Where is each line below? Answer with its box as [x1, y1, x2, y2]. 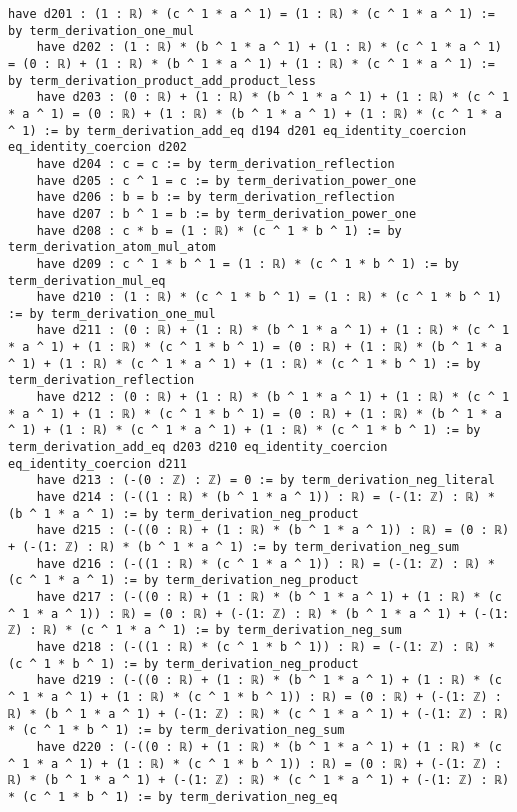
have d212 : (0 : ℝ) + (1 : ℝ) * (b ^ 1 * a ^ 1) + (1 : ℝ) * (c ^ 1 [36, 390, 510, 405]
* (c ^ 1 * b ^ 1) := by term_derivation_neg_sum [8, 723, 345, 738]
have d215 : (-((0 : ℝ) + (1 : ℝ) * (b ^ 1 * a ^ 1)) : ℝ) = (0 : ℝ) [36, 523, 510, 538]
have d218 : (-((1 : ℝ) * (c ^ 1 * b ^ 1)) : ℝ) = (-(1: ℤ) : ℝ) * [36, 639, 495, 654]
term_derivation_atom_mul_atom [8, 240, 216, 255]
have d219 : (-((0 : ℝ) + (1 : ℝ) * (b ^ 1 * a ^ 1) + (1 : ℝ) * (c [36, 673, 502, 688]
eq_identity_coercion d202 [8, 140, 187, 155]
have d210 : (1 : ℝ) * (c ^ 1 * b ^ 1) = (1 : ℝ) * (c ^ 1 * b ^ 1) [36, 290, 502, 305]
